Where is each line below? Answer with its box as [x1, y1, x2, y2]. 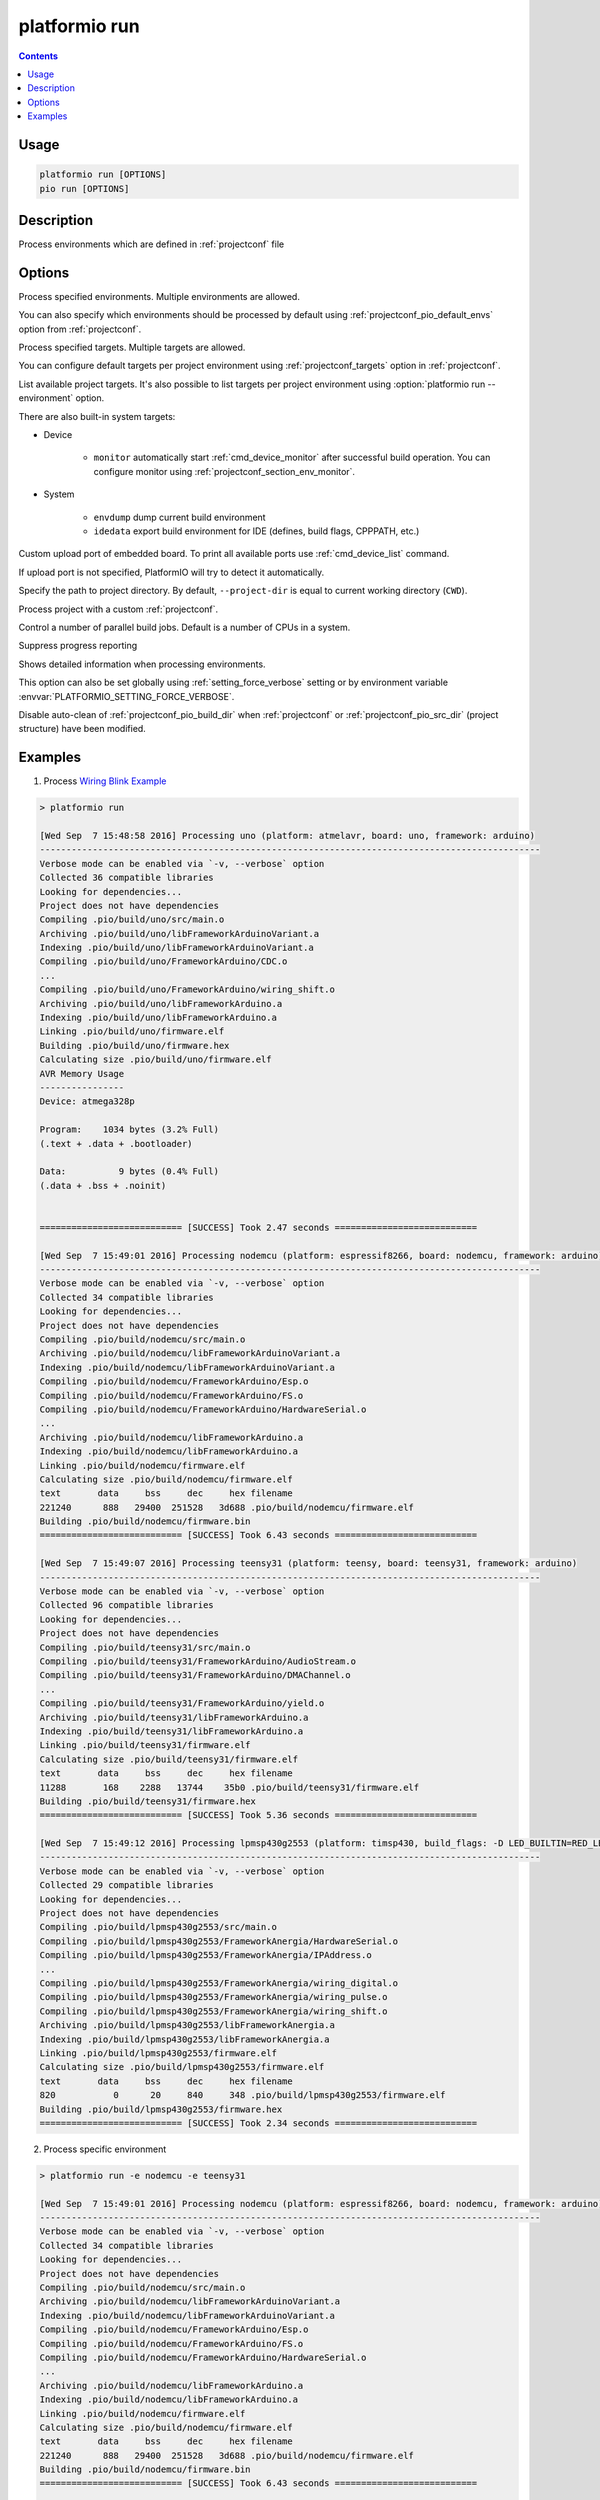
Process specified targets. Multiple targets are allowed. [18, 341, 246, 354]
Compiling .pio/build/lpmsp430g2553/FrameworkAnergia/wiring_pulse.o [39, 1991, 388, 2003]
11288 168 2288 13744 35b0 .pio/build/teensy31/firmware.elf [39, 1781, 420, 1793]
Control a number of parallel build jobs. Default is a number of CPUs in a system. [18, 621, 351, 633]
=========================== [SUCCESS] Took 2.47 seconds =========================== [39, 1221, 478, 1233]
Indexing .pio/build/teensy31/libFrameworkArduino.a [39, 1725, 304, 1737]
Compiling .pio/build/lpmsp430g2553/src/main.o [39, 1921, 277, 1933]
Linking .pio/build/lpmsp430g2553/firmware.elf [39, 2047, 277, 2059]
